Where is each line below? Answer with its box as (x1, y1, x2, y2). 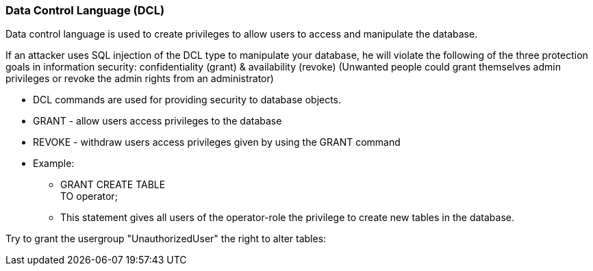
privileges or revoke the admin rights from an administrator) (5, 73, 274, 85)
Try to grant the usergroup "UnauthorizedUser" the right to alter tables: (5, 233, 327, 245)
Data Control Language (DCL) (5, 3, 165, 17)
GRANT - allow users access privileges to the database (33, 115, 282, 127)
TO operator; (60, 190, 118, 203)
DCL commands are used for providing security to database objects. (33, 94, 342, 106)
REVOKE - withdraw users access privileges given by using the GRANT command (33, 136, 401, 149)
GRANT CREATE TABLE (60, 179, 166, 191)
